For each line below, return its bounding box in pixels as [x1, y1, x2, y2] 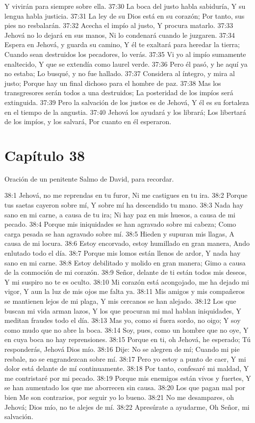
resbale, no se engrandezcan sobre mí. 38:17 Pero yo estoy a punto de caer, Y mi [4, 353, 246, 364]
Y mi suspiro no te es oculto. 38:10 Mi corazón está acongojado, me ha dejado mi [4, 276, 249, 287]
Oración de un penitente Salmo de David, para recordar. [4, 173, 174, 184]
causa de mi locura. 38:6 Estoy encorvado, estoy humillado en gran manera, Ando [4, 238, 250, 248]
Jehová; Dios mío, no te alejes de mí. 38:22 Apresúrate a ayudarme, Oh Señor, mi [4, 401, 250, 412]
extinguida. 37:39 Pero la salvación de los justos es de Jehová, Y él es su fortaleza [4, 97, 249, 107]
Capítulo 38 [4, 145, 85, 165]
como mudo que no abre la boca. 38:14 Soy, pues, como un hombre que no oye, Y [4, 324, 249, 335]
